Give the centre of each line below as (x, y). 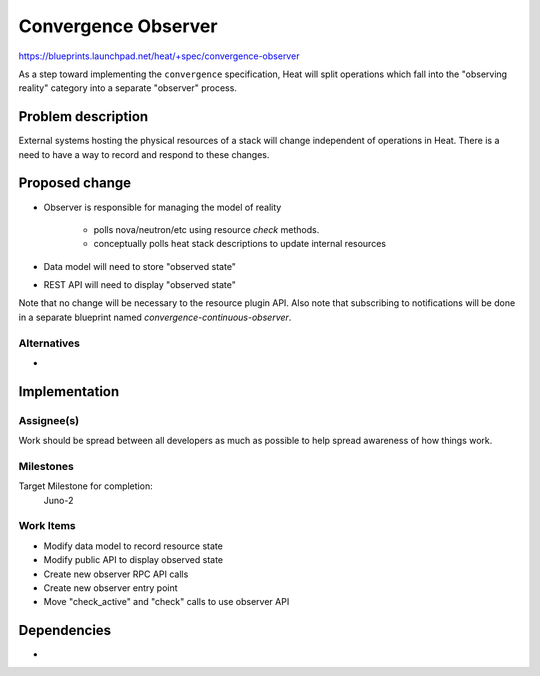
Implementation (69, 391)
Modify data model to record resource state (133, 546)
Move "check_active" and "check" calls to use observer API (166, 602)
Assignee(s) (49, 420)
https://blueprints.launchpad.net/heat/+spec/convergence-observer (159, 56)
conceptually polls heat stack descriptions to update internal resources (240, 244)
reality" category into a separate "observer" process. (127, 88)
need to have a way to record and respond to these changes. (144, 154)
